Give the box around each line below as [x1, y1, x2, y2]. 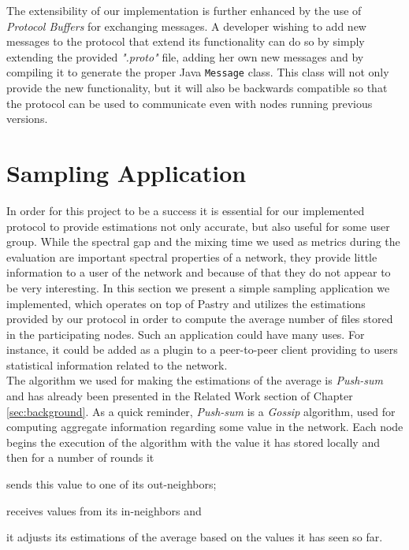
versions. [6, 110, 48, 127]
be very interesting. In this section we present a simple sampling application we [6, 279, 390, 295]
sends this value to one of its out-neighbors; [6, 476, 217, 492]
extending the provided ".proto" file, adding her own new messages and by [6, 48, 364, 65]
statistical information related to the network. [6, 356, 228, 373]
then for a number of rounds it [6, 449, 154, 466]
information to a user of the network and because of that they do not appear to [6, 264, 391, 281]
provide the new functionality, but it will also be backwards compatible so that [6, 80, 388, 96]
